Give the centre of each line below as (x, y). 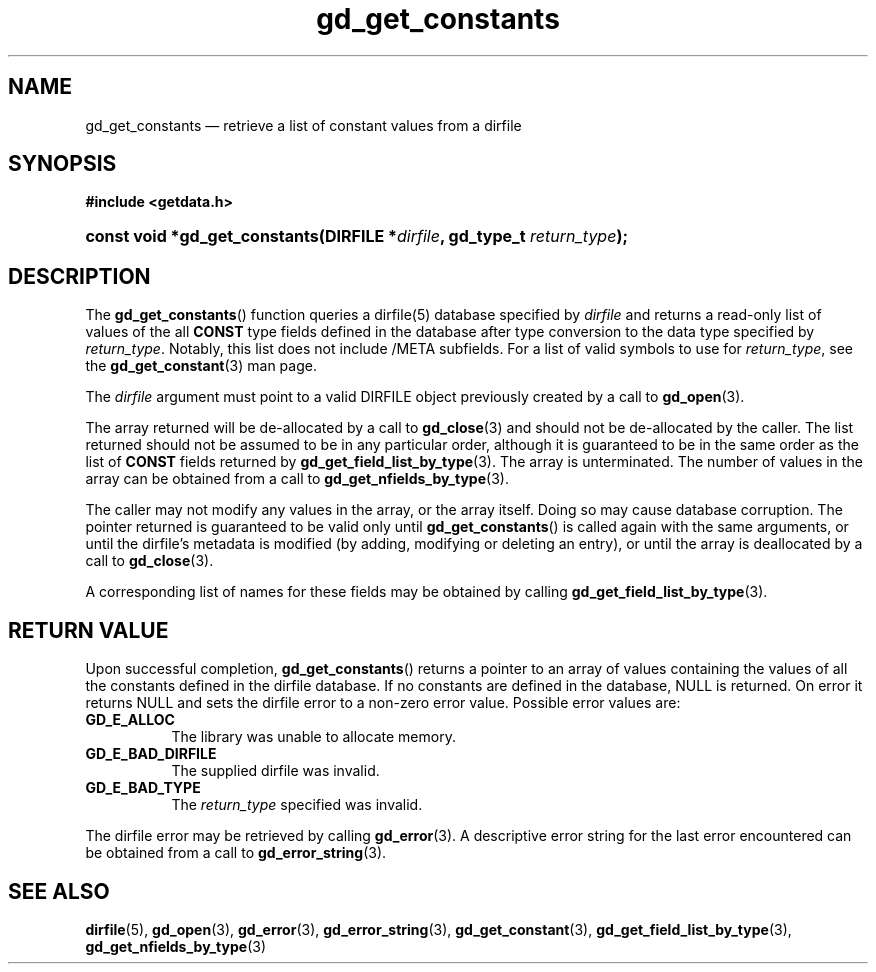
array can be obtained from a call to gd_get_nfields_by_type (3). (297, 479)
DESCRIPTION (79, 276)
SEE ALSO (59, 891)
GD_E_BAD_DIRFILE (151, 754)
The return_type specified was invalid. (297, 805)
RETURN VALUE (88, 630)
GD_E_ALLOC (130, 720)
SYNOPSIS (62, 164)
